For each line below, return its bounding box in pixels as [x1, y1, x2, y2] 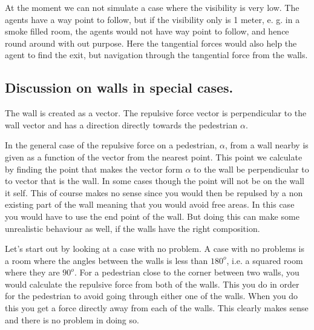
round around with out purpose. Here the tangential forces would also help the [5, 36, 297, 49]
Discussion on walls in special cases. [5, 78, 234, 97]
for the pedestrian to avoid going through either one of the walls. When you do [5, 289, 298, 302]
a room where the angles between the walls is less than [5, 254, 208, 266]
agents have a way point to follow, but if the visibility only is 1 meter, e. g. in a [5, 13, 300, 25]
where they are [5, 266, 60, 279]
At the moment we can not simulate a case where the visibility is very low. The [5, 1, 299, 13]
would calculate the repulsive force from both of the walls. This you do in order [5, 277, 299, 290]
